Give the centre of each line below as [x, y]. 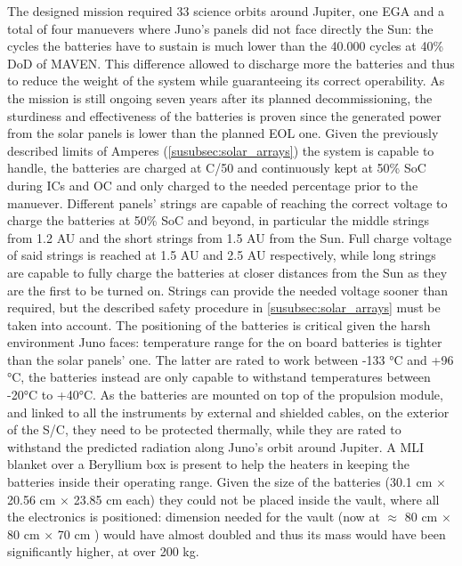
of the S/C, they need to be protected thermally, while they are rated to [204, 429]
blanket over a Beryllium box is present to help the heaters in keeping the [209, 464]
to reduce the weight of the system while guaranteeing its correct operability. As [226, 81]
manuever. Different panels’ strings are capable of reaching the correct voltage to [227, 202]
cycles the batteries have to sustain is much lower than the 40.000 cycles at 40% [226, 46]
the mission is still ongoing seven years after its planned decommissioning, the [220, 97]
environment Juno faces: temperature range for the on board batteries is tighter [225, 342]
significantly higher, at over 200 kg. [103, 551]
